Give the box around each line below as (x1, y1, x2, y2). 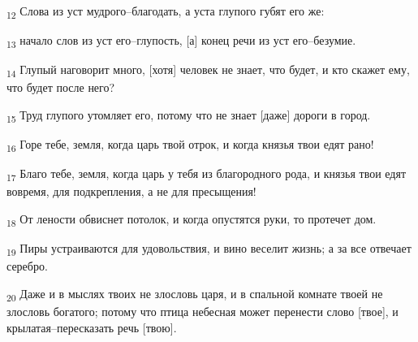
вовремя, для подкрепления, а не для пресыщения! (6, 183, 256, 200)
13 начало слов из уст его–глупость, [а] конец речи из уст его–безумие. (6, 32, 356, 50)
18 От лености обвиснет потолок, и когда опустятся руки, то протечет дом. (6, 210, 377, 229)
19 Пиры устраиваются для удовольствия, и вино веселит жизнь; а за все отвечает (6, 240, 412, 258)
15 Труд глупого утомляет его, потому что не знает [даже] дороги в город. (6, 106, 371, 125)
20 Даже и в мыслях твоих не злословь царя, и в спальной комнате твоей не (6, 284, 383, 304)
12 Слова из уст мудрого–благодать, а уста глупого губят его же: (6, 2, 325, 21)
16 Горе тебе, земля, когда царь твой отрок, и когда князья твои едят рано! (6, 136, 374, 154)
